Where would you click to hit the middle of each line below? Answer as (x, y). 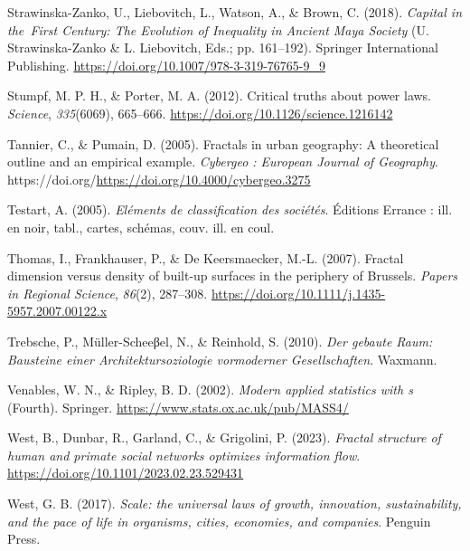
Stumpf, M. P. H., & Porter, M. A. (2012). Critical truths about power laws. (220, 95)
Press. (24, 539)
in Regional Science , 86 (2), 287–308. (108, 293)
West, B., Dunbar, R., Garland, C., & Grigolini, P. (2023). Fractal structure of (224, 437)
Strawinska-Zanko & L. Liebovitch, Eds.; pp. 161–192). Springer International (223, 47)
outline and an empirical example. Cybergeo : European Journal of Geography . (223, 161)
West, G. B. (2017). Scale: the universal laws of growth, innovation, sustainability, (235, 503)
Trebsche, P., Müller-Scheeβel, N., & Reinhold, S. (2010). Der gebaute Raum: (220, 341)
